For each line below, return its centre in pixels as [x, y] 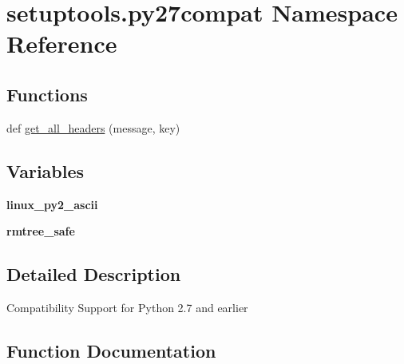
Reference [62, 44]
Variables [46, 170]
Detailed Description [94, 274]
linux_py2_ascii [52, 204]
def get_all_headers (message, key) [93, 127]
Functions [47, 94]
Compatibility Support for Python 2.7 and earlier [127, 307]
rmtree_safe [41, 231]
